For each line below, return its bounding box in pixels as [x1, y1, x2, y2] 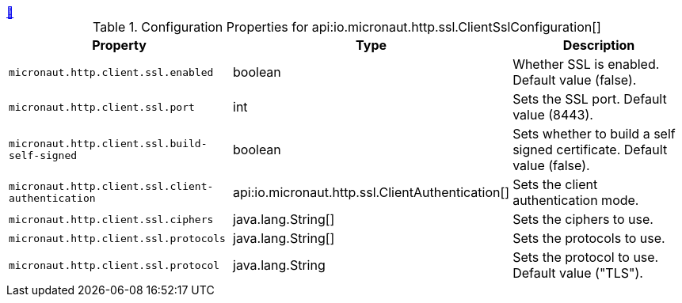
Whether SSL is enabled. [512, 56, 660, 72]
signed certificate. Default [512, 142, 668, 157]
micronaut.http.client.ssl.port [9, 100, 195, 113]
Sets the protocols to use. [512, 230, 665, 246]
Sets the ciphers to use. [512, 211, 653, 227]
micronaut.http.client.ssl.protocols [9, 232, 226, 244]
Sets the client [512, 176, 598, 192]
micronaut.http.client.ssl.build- [9, 138, 208, 150]
